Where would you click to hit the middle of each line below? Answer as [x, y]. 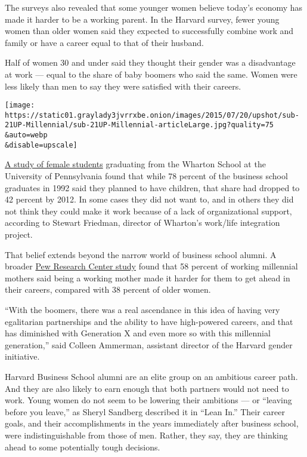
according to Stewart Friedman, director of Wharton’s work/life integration [142, 223]
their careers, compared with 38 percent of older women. [108, 289]
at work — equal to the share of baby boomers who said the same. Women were [151, 74]
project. [19, 234]
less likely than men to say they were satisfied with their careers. [123, 86]
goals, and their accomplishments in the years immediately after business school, [152, 423]
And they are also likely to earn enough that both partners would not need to [147, 388]
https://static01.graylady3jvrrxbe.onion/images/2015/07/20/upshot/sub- [152, 115]
